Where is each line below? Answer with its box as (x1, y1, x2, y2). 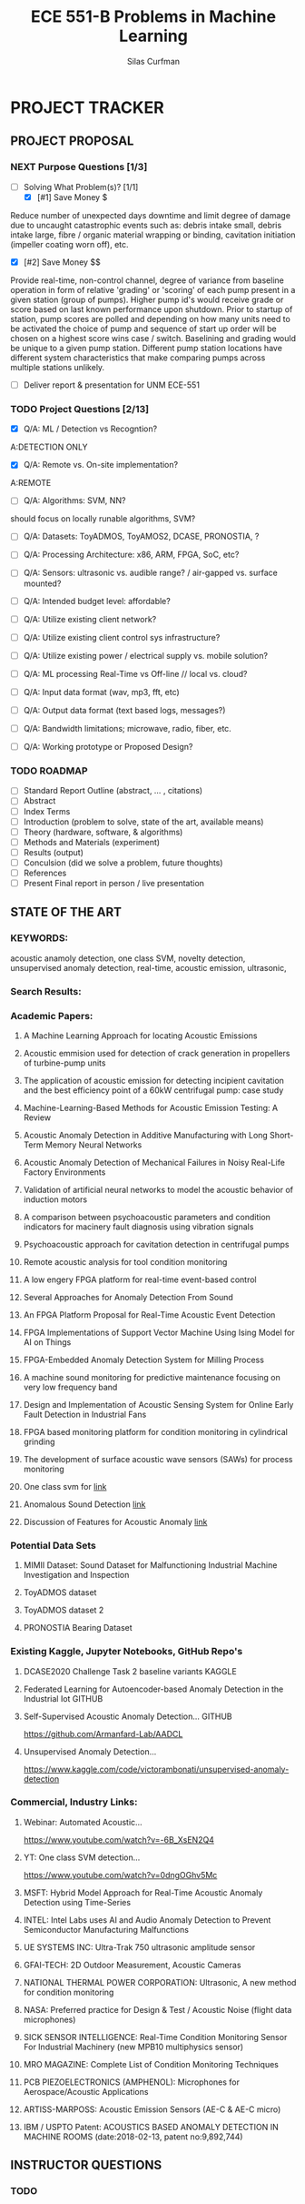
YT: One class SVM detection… (23, 1852, 141, 1863)
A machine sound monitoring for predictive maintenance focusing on (23, 1371, 280, 1382)
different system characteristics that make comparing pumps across (10, 352, 266, 363)
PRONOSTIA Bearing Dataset (23, 1623, 133, 1633)
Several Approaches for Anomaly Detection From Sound (23, 1291, 234, 1302)
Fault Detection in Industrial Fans (23, 1409, 147, 1420)
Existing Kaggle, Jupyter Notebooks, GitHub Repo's (10, 1645, 243, 1658)
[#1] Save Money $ (36, 191, 108, 202)
